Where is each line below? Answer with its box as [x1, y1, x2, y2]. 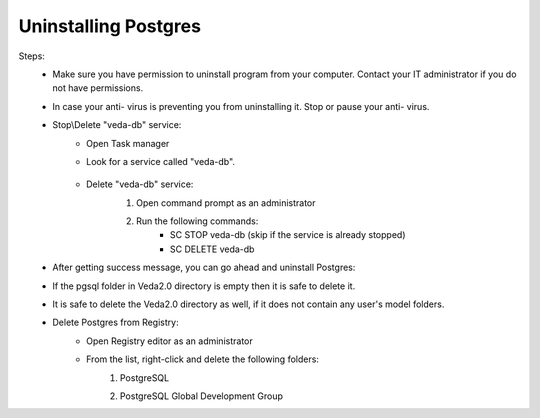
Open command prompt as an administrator [136, 196, 316, 209]
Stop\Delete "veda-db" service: [52, 119, 182, 131]
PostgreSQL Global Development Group [120, 390, 284, 402]
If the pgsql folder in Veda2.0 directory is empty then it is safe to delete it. [52, 280, 356, 292]
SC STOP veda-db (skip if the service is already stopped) [170, 229, 406, 241]
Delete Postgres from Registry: [52, 316, 179, 329]
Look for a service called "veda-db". [86, 155, 235, 167]
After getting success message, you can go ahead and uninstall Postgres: [52, 261, 356, 274]
